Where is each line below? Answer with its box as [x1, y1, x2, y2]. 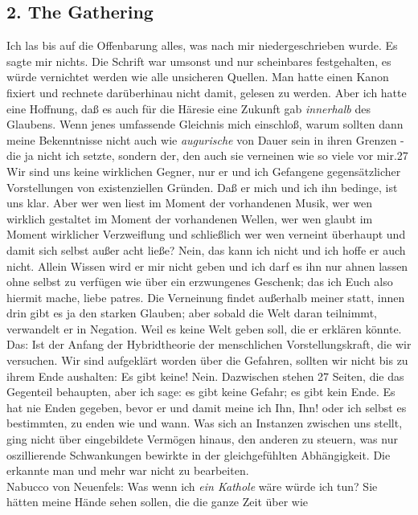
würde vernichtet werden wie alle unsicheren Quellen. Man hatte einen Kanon [6, 68, 389, 85]
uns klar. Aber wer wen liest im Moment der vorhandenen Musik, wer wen [6, 194, 373, 211]
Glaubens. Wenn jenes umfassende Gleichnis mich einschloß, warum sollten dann [6, 116, 404, 133]
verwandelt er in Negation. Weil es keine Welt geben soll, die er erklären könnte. [6, 320, 402, 337]
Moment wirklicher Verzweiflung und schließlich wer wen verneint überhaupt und [6, 226, 406, 243]
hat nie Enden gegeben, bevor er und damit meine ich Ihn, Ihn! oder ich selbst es [6, 399, 407, 415]
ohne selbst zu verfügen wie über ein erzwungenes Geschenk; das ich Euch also [6, 273, 393, 290]
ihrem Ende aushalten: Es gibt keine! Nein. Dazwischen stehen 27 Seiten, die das [6, 367, 404, 384]
